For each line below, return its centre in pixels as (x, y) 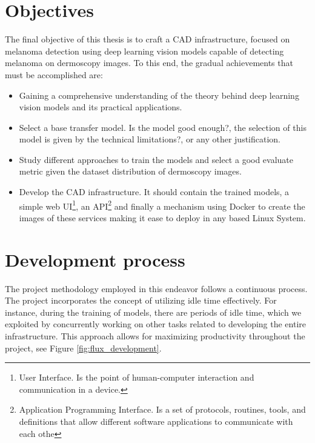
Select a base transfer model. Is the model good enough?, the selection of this (163, 127)
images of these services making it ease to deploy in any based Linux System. (162, 217)
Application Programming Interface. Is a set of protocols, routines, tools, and (162, 409)
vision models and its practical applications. (101, 107)
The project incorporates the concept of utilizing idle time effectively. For (141, 300)
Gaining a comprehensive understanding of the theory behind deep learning (159, 95)
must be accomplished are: (54, 74)
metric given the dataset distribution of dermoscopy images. (130, 171)
